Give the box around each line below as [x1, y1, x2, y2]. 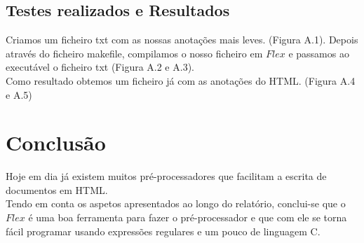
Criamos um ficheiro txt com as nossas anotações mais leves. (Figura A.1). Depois [6, 32, 358, 47]
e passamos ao [288, 46, 349, 60]
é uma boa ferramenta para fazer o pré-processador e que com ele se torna [28, 210, 347, 225]
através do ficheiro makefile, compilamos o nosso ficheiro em [6, 46, 263, 60]
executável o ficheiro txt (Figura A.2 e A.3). [6, 60, 194, 74]
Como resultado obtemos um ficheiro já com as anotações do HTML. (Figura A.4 [6, 73, 356, 88]
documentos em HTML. [6, 182, 108, 197]
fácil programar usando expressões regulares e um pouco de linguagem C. [6, 223, 321, 238]
